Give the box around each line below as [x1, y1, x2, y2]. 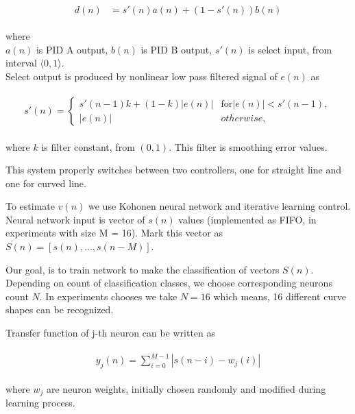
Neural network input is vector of [5, 212, 145, 226]
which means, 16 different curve [213, 289, 346, 303]
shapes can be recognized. [5, 302, 114, 317]
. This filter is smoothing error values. [169, 139, 328, 154]
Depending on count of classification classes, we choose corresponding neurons [5, 276, 332, 290]
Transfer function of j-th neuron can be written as [5, 326, 216, 340]
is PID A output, [36, 42, 108, 56]
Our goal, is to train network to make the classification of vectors [5, 262, 280, 276]
